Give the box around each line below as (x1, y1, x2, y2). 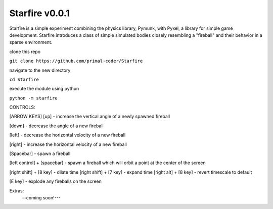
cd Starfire (9, 76, 39, 82)
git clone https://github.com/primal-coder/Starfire (9, 58, 143, 64)
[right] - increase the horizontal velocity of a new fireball (9, 141, 127, 147)
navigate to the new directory (9, 67, 71, 73)
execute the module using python (9, 86, 79, 92)
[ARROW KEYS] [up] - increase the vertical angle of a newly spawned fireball (9, 114, 170, 120)
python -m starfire (9, 95, 58, 101)
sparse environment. (9, 39, 53, 45)
